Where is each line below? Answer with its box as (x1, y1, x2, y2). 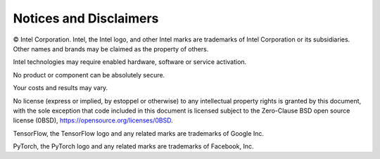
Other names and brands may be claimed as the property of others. (13, 44, 209, 53)
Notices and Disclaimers (13, 11, 159, 26)
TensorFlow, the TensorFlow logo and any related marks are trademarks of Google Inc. (13, 129, 264, 137)
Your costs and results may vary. (13, 84, 108, 92)
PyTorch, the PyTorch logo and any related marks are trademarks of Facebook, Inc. (13, 142, 254, 151)
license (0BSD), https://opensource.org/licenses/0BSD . (13, 116, 173, 125)
